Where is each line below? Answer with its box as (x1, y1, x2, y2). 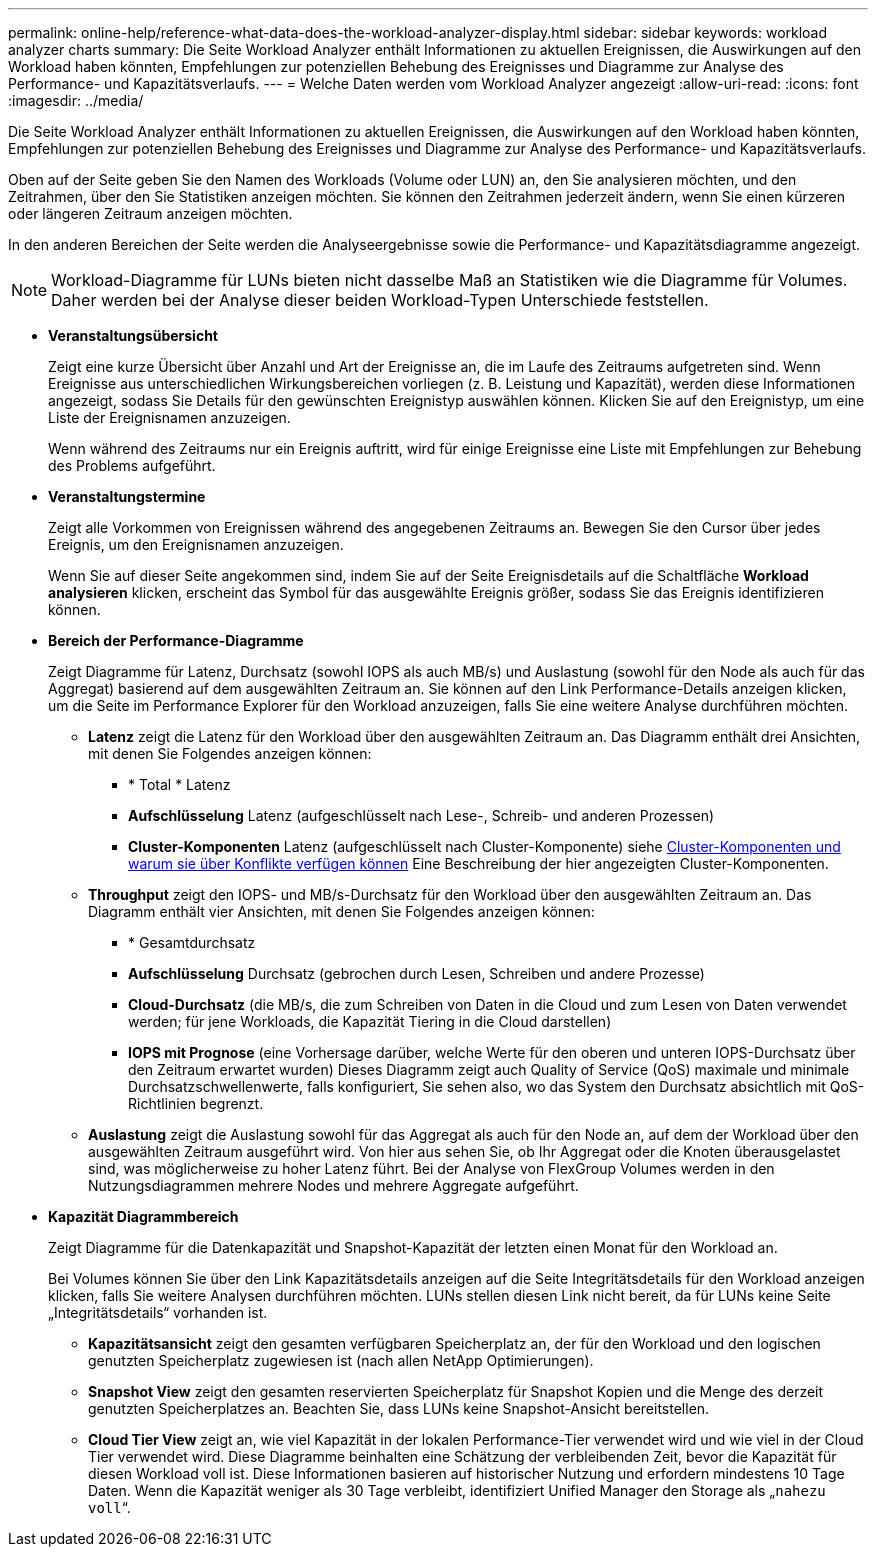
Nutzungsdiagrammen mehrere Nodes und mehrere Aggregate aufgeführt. (88, 1177, 579, 1194)
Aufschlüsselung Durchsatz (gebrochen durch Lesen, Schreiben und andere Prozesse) (128, 965, 705, 982)
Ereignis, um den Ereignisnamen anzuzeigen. (48, 536, 344, 553)
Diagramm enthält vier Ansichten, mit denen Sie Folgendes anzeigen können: (88, 903, 595, 920)
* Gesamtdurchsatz (128, 934, 256, 951)
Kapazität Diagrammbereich (48, 1208, 239, 1225)
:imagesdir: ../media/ (8, 92, 144, 109)
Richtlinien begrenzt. (128, 1095, 264, 1112)
